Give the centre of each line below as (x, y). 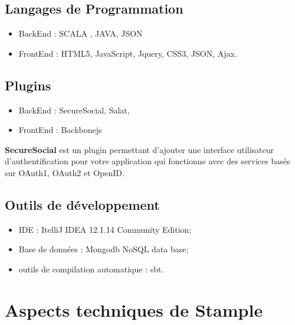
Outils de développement (82, 204)
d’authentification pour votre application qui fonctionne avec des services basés (147, 161)
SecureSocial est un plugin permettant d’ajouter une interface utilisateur (140, 149)
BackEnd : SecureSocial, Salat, (74, 110)
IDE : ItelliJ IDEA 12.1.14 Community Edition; (105, 229)
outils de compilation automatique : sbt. (91, 269)
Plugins (28, 85)
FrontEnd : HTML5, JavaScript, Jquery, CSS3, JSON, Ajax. (128, 53)
